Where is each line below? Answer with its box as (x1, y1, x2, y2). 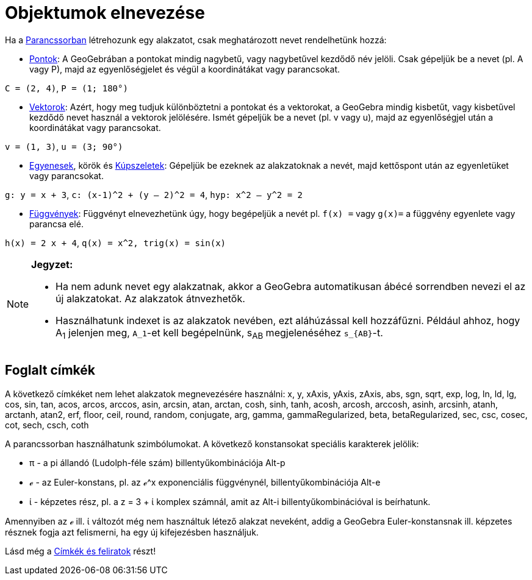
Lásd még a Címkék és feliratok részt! (5, 545, 156, 556)
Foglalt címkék (5, 362, 96, 378)
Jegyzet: (31, 258, 73, 271)
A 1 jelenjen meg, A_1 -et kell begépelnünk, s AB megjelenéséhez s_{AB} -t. (56, 326, 383, 341)
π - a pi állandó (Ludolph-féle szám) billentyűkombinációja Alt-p (29, 457, 286, 468)
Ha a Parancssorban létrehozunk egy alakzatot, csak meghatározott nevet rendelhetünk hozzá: (5, 34, 387, 45)
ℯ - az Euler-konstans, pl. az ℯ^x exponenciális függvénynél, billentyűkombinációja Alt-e (29, 476, 381, 487)
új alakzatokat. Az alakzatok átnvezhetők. (56, 292, 245, 305)
